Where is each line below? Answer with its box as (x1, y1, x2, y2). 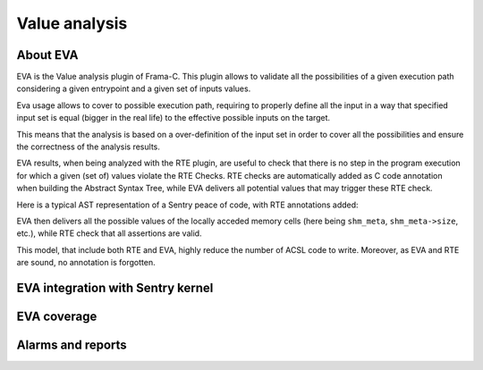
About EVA (16, 47, 79, 63)
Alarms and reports (16, 337, 127, 352)
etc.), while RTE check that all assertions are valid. (16, 228, 202, 239)
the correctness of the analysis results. (16, 141, 160, 152)
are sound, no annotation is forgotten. (16, 257, 156, 268)
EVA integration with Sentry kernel (16, 280, 214, 295)
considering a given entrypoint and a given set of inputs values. (16, 83, 251, 94)
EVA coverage (16, 308, 97, 324)
